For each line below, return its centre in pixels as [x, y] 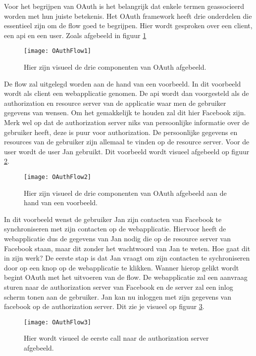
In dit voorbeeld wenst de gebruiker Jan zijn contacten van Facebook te [113, 219]
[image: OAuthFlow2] [58, 177]
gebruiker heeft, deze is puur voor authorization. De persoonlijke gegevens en [121, 132]
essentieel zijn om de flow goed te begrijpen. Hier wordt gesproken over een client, [128, 25]
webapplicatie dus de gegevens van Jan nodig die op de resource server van [117, 238]
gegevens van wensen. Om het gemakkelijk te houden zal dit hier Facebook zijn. [125, 112]
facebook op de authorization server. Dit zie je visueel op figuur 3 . [104, 306]
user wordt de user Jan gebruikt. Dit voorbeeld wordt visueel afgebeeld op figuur [127, 151]
